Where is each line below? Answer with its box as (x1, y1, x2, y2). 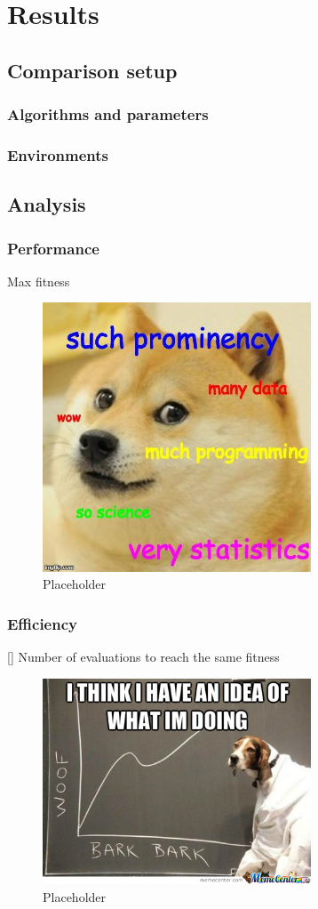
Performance (7, 237, 99, 259)
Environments (7, 143, 109, 165)
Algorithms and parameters (7, 103, 209, 125)
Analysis (7, 190, 86, 218)
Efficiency (7, 612, 77, 634)
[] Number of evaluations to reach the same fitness (7, 648, 280, 666)
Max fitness (7, 271, 70, 290)
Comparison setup (7, 56, 178, 84)
